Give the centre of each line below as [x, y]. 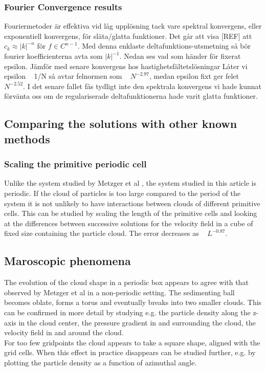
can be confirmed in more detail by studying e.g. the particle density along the [127, 312]
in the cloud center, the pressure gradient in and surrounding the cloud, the [137, 322]
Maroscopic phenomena [68, 261]
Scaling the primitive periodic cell [75, 164]
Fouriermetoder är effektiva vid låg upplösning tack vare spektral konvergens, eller [133, 26]
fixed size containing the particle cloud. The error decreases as [102, 233]
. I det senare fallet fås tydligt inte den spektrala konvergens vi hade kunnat [142, 86]
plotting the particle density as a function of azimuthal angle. [101, 362]
